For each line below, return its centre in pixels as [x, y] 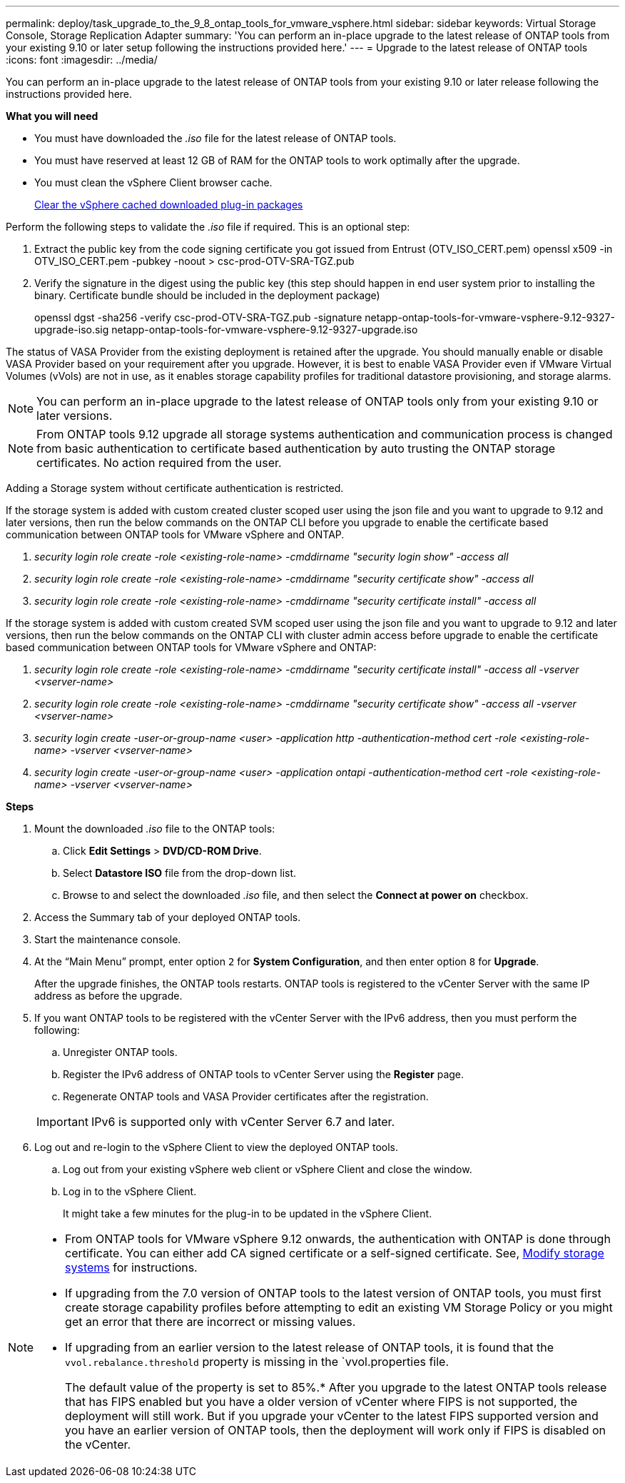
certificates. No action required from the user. [159, 463]
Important [62, 1122]
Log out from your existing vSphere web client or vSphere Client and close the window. [268, 1169]
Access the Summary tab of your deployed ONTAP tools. [168, 917]
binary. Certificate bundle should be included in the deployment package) [207, 295]
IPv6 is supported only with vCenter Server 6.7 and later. [243, 1122]
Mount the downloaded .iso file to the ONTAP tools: [155, 829]
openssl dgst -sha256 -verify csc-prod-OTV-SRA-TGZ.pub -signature [198, 317]
